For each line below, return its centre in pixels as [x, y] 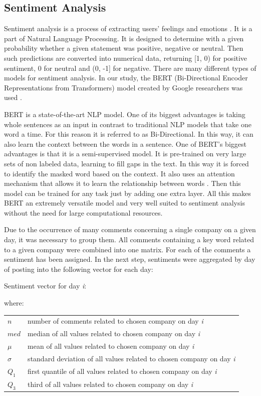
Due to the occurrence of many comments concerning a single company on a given [130, 229]
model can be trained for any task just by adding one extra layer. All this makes [127, 193]
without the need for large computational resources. [83, 212]
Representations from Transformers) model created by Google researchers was [123, 87]
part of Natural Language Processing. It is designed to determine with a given [124, 38]
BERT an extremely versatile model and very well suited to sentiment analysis [124, 203]
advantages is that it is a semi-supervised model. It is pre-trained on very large [125, 154]
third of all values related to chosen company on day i [110, 384]
